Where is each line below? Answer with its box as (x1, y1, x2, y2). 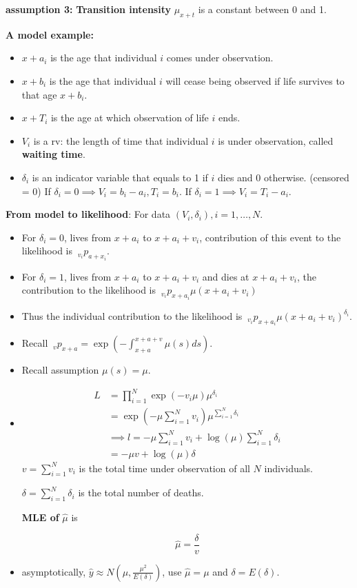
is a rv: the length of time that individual (33, 133, 209, 148)
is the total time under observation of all (79, 460, 250, 475)
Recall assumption (21, 363, 99, 377)
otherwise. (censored (263, 170, 349, 184)
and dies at (202, 269, 249, 283)
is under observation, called (218, 133, 334, 148)
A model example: (6, 27, 94, 41)
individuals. (264, 460, 313, 475)
